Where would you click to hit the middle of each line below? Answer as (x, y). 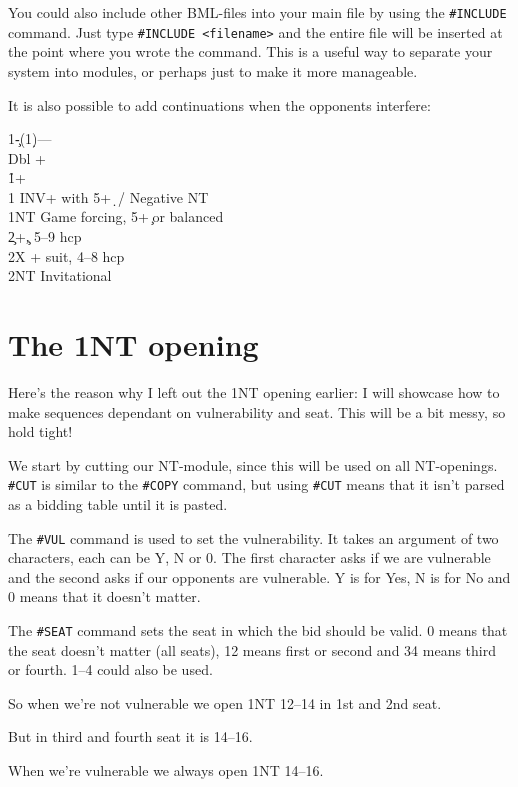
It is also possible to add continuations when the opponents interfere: (219, 104)
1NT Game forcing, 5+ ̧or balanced (116, 216)
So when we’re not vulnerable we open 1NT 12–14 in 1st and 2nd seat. (225, 702)
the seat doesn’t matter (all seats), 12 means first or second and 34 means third (252, 649)
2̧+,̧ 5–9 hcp (45, 236)
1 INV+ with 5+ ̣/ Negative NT (108, 196)
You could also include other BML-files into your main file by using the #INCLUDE (257, 12)
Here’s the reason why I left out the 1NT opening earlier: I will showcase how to (254, 391)
